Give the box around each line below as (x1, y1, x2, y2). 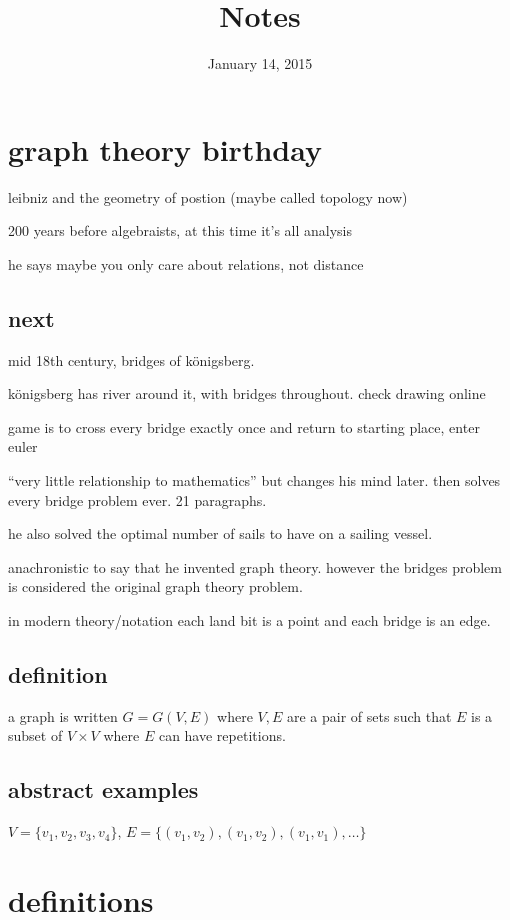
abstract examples (8, 774, 199, 805)
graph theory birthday (8, 128, 322, 169)
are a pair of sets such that (286, 705, 452, 726)
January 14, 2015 (207, 53, 313, 74)
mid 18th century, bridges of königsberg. (8, 349, 255, 370)
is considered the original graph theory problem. (8, 576, 303, 597)
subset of (8, 725, 63, 746)
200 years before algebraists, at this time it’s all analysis (8, 220, 353, 241)
